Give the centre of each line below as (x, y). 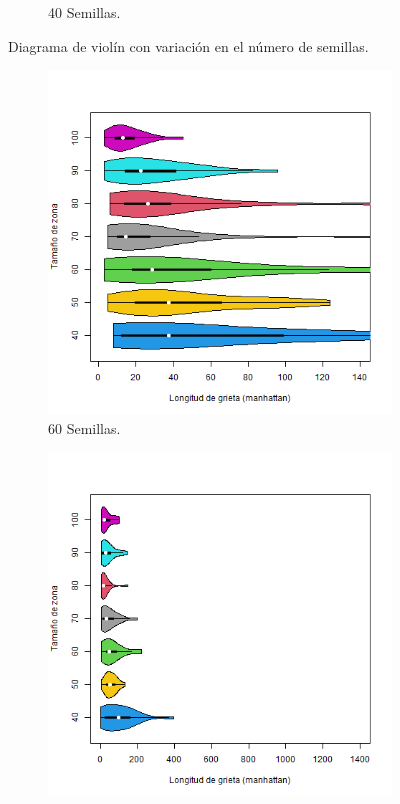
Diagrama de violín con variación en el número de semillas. (188, 45)
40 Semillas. (84, 12)
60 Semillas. (84, 427)
